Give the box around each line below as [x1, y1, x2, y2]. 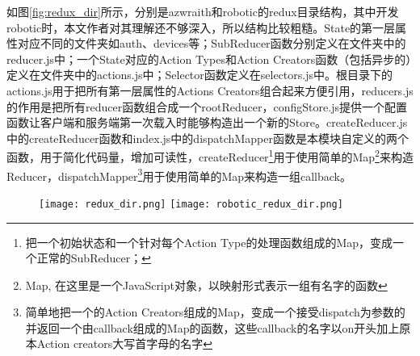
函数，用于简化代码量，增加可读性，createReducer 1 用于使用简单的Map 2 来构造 [6, 146, 414, 165]
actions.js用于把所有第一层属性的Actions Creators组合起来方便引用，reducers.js [6, 82, 414, 98]
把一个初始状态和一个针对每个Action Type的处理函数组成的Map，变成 [25, 233, 393, 250]
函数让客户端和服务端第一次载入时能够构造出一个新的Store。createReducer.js [6, 114, 408, 131]
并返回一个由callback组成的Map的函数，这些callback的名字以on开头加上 [25, 319, 400, 336]
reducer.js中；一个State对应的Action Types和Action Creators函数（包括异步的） [6, 50, 412, 67]
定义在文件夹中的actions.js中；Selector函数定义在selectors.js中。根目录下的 [6, 66, 393, 83]
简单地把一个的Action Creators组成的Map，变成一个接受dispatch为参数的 [25, 304, 405, 320]
